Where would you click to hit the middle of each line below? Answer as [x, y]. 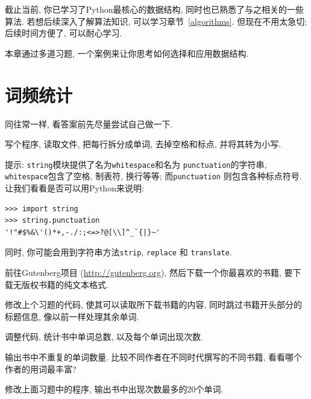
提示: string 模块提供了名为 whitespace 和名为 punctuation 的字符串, [136, 164]
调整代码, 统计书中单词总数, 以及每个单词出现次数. [104, 337]
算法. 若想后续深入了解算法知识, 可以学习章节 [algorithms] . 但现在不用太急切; [156, 21]
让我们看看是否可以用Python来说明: [74, 188]
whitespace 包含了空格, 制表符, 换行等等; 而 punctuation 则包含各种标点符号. [153, 176]
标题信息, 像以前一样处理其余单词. [72, 316]
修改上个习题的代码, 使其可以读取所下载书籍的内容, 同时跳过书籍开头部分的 [154, 305]
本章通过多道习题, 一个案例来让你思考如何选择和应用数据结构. [127, 53]
